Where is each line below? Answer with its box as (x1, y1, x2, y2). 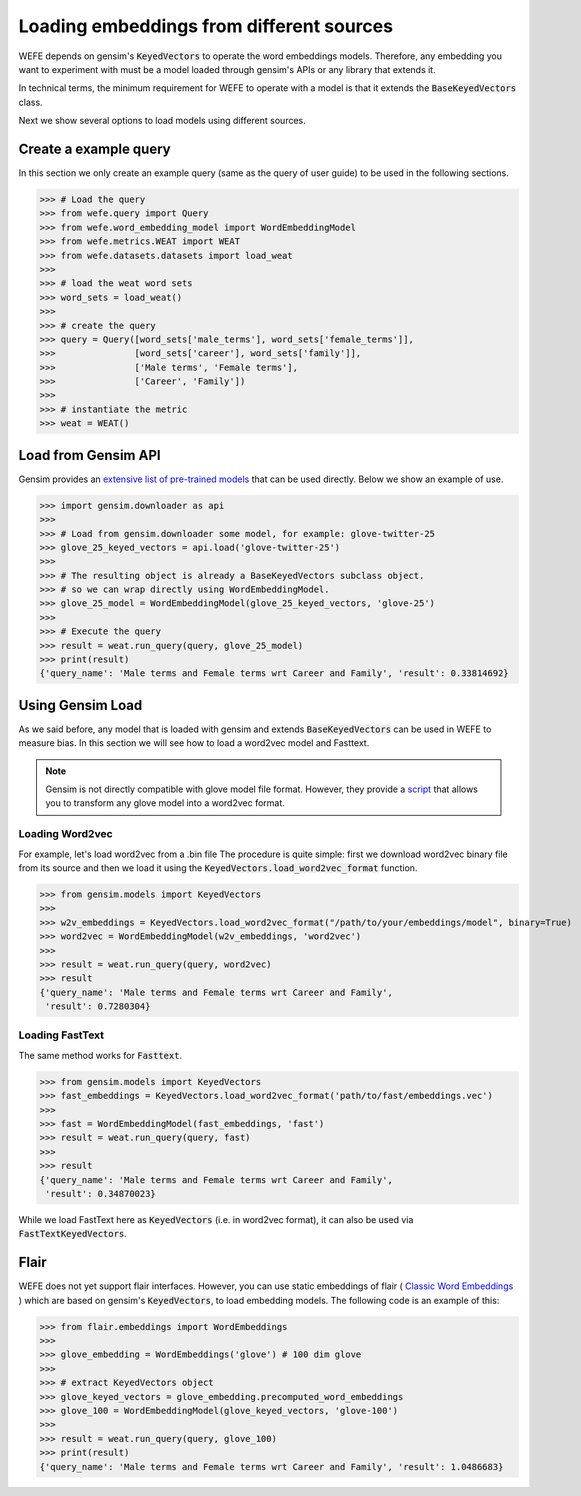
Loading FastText (18, 1028, 105, 1042)
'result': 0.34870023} (45, 1188, 157, 1199)
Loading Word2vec (18, 827, 114, 841)
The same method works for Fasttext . (18, 1049, 183, 1061)
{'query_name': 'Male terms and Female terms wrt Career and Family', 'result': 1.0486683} (39, 1461, 504, 1472)
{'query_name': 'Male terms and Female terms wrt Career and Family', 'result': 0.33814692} (39, 668, 509, 679)
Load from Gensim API (18, 446, 161, 464)
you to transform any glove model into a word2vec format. (45, 797, 285, 809)
